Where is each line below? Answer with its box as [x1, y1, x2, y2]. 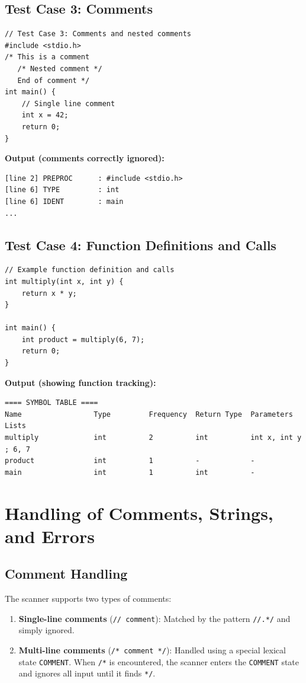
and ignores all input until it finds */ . [18, 667, 156, 679]
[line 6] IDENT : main [5, 197, 124, 206]
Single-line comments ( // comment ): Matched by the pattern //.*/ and [18, 612, 291, 624]
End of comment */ [17, 76, 90, 85]
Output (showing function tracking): [5, 376, 156, 388]
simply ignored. [18, 624, 75, 636]
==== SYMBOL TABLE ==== [5, 398, 98, 407]
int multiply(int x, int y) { [5, 277, 124, 286]
